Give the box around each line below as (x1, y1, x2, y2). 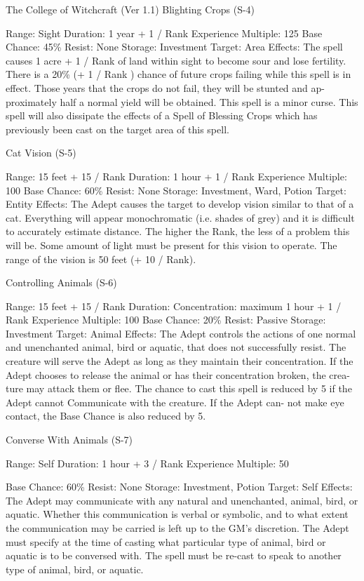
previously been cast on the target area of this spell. (6, 121, 229, 136)
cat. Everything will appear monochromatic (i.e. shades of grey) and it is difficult (6, 210, 355, 225)
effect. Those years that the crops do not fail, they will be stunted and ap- (6, 80, 325, 95)
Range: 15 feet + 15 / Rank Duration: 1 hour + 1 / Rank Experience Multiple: (6, 168, 347, 183)
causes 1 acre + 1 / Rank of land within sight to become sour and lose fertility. (6, 53, 346, 67)
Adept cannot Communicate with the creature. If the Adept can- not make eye (6, 394, 344, 409)
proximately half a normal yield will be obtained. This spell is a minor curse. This (6, 94, 358, 109)
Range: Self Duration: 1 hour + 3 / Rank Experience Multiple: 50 (6, 455, 289, 470)
